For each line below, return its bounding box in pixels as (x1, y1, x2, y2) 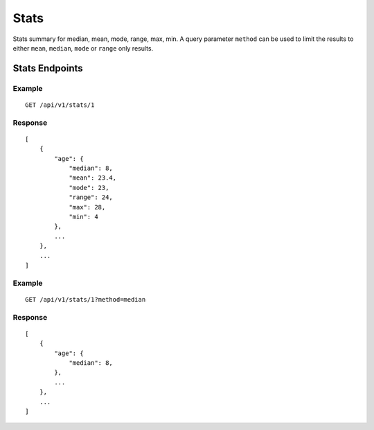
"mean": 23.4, (69, 174, 117, 182)
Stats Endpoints (12, 62, 83, 74)
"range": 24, (69, 193, 114, 201)
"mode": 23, (69, 184, 109, 191)
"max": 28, (69, 203, 106, 211)
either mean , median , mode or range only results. (12, 44, 154, 52)
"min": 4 (69, 212, 98, 221)
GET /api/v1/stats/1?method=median (25, 295, 146, 303)
